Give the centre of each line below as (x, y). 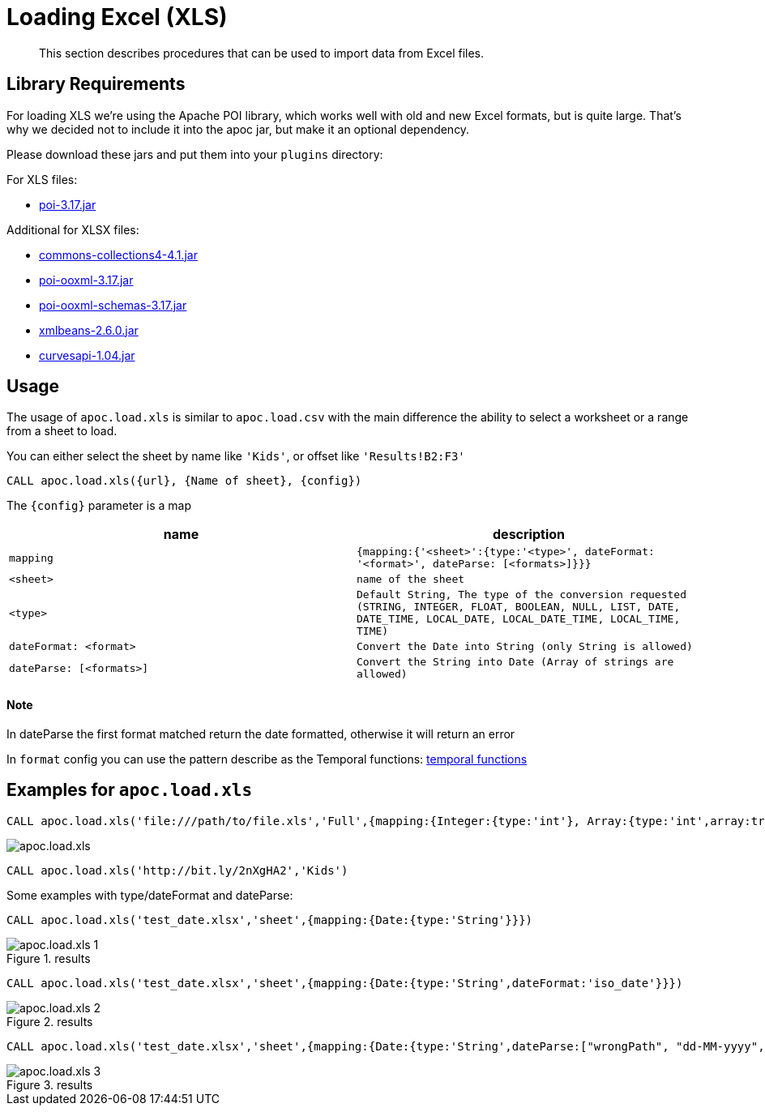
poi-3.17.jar (68, 204)
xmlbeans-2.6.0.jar (89, 330)
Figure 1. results (49, 958)
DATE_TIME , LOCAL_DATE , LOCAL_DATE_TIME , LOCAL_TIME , (519, 619)
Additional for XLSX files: (73, 229)
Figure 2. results (50, 1021)
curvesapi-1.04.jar (87, 355)
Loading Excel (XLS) (117, 17)
